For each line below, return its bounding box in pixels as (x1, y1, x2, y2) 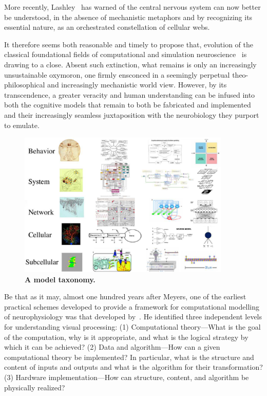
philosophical (4, 79, 45, 90)
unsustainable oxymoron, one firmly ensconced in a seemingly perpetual (4, 69, 230, 80)
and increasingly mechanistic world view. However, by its (47, 79, 227, 90)
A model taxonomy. (25, 274, 96, 284)
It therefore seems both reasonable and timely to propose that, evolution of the (4, 39, 254, 49)
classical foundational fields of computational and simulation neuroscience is (4, 49, 247, 60)
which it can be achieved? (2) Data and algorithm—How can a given (4, 341, 220, 352)
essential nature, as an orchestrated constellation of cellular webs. (4, 22, 210, 32)
